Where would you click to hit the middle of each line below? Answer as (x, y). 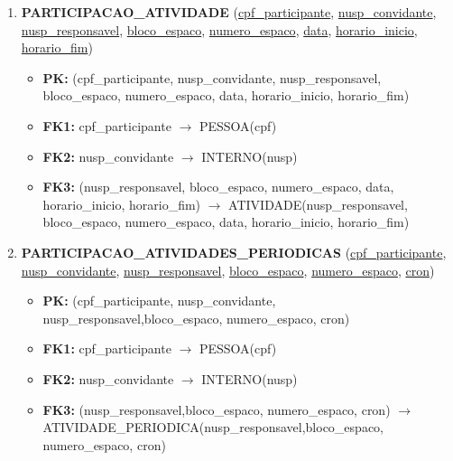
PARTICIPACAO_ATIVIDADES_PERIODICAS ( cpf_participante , (234, 252)
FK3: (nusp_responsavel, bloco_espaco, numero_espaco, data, (218, 187)
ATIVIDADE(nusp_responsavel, (318, 204)
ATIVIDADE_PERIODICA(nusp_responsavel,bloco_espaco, (213, 427)
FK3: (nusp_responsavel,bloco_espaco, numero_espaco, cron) (217, 409)
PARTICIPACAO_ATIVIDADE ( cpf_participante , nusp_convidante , (229, 12)
